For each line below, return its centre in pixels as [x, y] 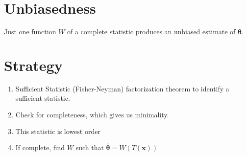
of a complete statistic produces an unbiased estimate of [151, 32]
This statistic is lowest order [58, 131]
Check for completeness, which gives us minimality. [92, 115]
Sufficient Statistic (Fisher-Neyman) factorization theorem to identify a [122, 88]
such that [90, 147]
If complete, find [40, 147]
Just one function [30, 32]
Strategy [33, 65]
